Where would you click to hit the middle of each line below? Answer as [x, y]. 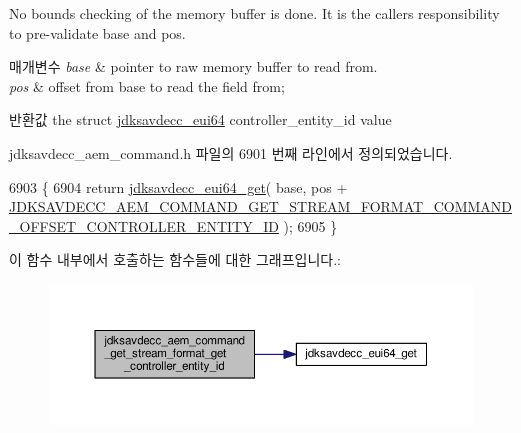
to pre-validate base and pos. [97, 32]
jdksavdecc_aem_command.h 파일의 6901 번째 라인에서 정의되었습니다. [231, 152]
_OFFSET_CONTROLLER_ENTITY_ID [144, 225]
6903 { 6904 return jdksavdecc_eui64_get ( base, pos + [178, 186]
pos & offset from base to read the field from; [147, 85]
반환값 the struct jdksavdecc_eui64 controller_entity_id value [200, 119]
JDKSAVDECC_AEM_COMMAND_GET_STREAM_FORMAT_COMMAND [261, 206]
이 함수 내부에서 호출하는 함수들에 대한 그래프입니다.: [175, 259]
